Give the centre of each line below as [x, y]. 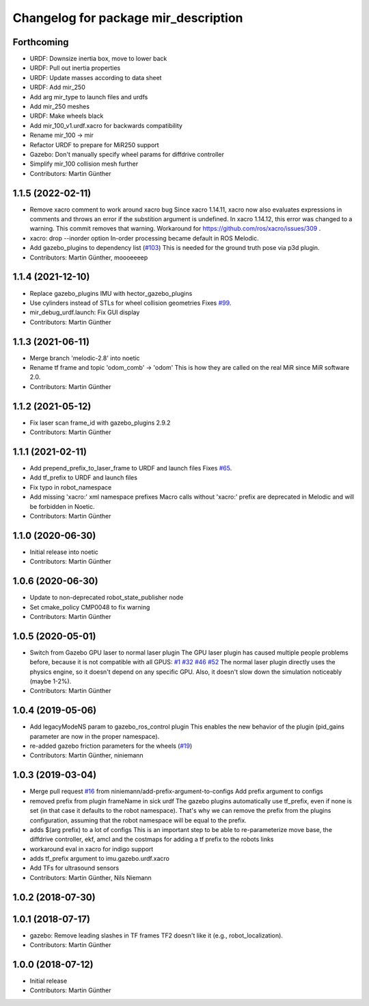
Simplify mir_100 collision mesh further [84, 164]
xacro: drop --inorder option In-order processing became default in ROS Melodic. [144, 238]
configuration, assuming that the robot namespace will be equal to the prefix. [138, 820]
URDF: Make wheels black [67, 116]
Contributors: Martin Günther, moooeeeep [89, 257]
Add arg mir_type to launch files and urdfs [89, 97]
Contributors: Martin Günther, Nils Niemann [91, 877]
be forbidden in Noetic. [62, 506]
